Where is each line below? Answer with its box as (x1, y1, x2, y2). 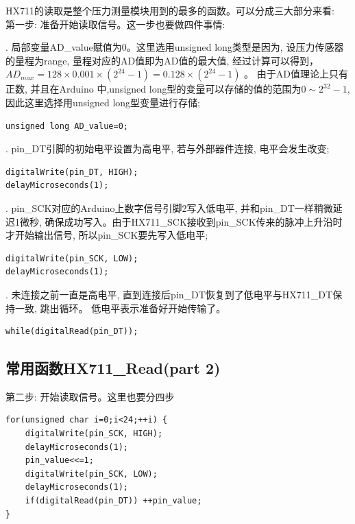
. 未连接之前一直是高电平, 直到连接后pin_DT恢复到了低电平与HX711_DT (5, 287, 333, 301)
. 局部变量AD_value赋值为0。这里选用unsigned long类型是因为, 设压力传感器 (5, 40, 344, 54)
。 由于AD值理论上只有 (244, 67, 348, 81)
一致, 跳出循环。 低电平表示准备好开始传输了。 (14, 300, 226, 315)
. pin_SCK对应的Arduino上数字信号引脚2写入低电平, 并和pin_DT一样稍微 (5, 200, 333, 215)
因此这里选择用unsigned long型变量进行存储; (5, 95, 200, 109)
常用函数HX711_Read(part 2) (5, 357, 221, 379)
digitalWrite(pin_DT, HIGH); (5, 167, 138, 177)
